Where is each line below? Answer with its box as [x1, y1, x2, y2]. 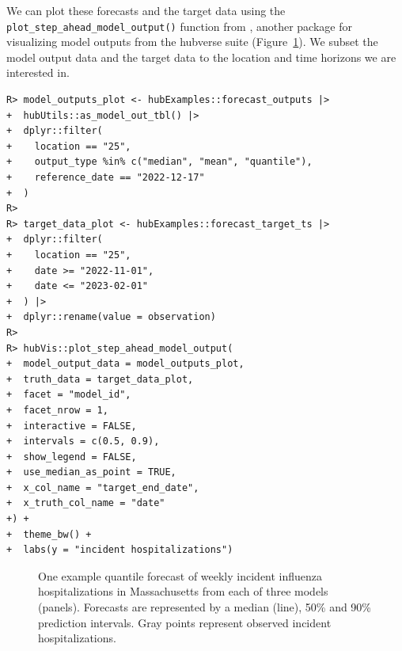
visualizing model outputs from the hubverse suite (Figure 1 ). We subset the [6, 33, 378, 50]
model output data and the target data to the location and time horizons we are [6, 48, 396, 65]
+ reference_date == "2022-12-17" [6, 172, 205, 183]
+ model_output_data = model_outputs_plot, [6, 358, 245, 370]
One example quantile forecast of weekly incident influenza [38, 567, 323, 584]
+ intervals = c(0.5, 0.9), [6, 436, 160, 447]
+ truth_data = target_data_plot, [6, 373, 194, 385]
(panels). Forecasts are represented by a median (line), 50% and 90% [38, 599, 372, 615]
